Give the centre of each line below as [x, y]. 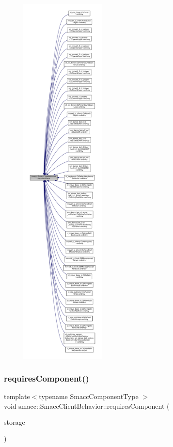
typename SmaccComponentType [89, 396]
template [17, 396]
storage [15, 422]
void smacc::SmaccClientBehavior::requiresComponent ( [87, 406]
